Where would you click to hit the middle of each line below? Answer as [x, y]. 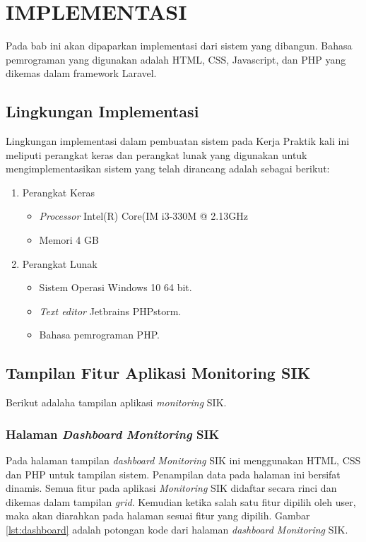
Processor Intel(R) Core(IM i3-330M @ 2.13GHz [143, 216]
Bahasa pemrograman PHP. [99, 335]
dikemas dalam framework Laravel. [81, 73]
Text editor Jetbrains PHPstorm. [110, 311]
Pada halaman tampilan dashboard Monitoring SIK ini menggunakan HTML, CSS [183, 460]
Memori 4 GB [69, 240]
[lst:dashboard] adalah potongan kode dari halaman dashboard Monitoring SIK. [177, 530]
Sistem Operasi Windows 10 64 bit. [116, 287]
